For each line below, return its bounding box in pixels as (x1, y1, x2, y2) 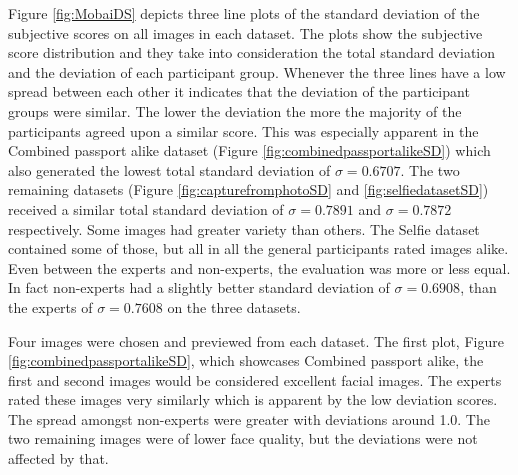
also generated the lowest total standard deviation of (8, 159, 331, 180)
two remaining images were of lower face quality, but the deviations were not (8, 428, 478, 449)
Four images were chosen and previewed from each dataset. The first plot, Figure (8, 330, 504, 351)
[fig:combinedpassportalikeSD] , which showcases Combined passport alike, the (8, 350, 484, 371)
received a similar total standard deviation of (8, 198, 284, 219)
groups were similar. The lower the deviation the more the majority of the (8, 100, 462, 121)
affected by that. (8, 448, 109, 469)
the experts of (8, 296, 93, 317)
